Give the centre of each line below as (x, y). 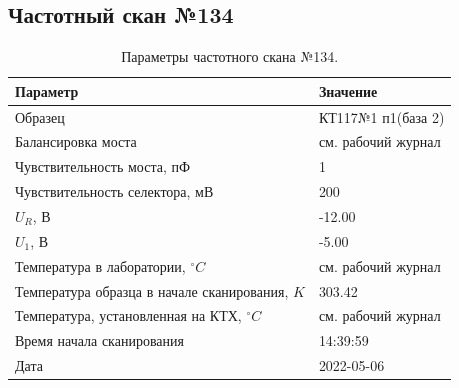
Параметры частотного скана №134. (230, 56)
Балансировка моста (76, 141)
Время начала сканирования (99, 340)
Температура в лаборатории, (100, 265)
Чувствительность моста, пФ (103, 166)
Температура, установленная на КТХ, (128, 315)
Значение (348, 90)
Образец (40, 116)
